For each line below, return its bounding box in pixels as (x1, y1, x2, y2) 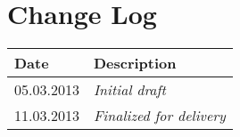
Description (93, 52, 177, 74)
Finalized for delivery (93, 105, 226, 126)
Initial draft (93, 79, 166, 101)
